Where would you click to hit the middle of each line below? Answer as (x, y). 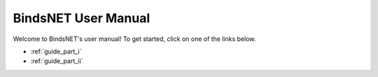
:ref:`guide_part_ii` (57, 61)
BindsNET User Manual (82, 18)
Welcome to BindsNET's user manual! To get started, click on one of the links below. (134, 39)
